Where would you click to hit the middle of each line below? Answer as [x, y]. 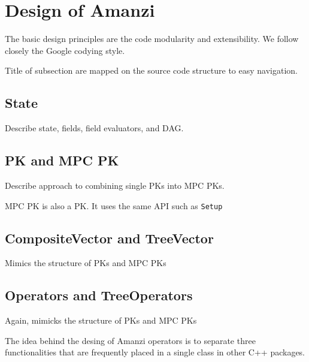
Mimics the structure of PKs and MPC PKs [86, 263]
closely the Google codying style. [65, 50]
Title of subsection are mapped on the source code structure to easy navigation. [151, 70]
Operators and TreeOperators [99, 295]
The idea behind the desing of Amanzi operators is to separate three [130, 340]
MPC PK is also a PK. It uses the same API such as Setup [114, 205]
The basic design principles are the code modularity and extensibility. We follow [152, 39]
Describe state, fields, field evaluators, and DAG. [94, 128]
